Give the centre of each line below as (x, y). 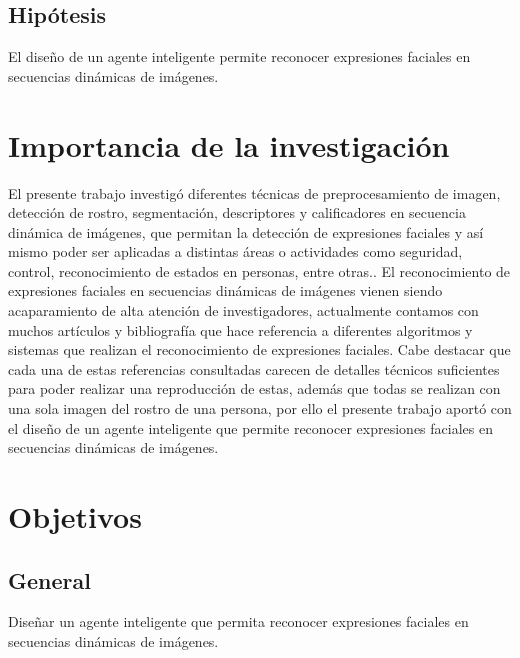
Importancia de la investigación (229, 144)
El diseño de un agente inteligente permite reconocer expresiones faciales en (239, 56)
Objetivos (75, 516)
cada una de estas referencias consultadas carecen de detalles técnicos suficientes (254, 368)
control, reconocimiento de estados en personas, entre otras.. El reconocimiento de (259, 270)
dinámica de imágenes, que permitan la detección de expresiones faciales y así (246, 231)
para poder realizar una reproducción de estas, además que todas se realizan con (254, 388)
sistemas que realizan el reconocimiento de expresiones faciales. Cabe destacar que (259, 349)
